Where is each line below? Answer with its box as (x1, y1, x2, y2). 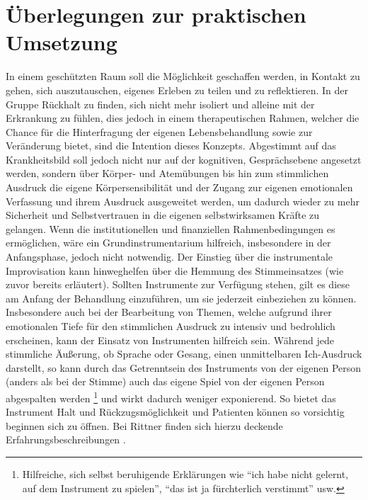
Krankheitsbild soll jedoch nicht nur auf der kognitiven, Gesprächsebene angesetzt (6, 152, 362, 166)
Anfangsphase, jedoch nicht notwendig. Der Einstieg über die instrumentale (6, 249, 333, 264)
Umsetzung (6, 28, 117, 57)
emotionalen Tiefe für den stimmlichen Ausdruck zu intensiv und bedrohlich (6, 319, 335, 333)
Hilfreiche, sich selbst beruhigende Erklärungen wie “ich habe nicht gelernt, (22, 467, 349, 481)
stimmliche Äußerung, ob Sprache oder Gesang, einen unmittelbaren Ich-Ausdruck (6, 346, 362, 361)
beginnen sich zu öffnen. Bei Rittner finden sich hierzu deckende (6, 418, 283, 433)
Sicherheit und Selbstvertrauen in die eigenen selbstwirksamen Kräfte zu (6, 208, 320, 222)
